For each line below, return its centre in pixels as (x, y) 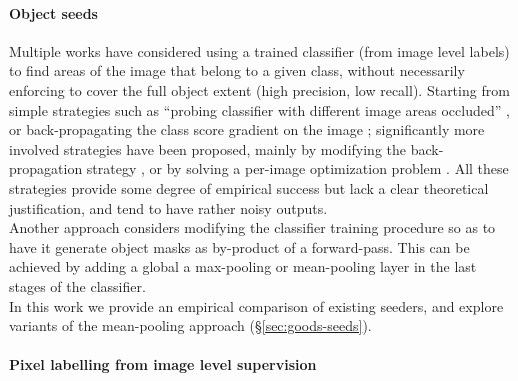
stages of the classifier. (77, 285)
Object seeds (53, 12)
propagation (46, 168)
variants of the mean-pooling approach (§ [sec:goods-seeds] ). (190, 325)
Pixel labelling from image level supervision (163, 364)
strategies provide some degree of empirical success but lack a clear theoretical (249, 187)
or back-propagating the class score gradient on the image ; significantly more (247, 129)
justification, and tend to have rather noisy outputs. (168, 207)
